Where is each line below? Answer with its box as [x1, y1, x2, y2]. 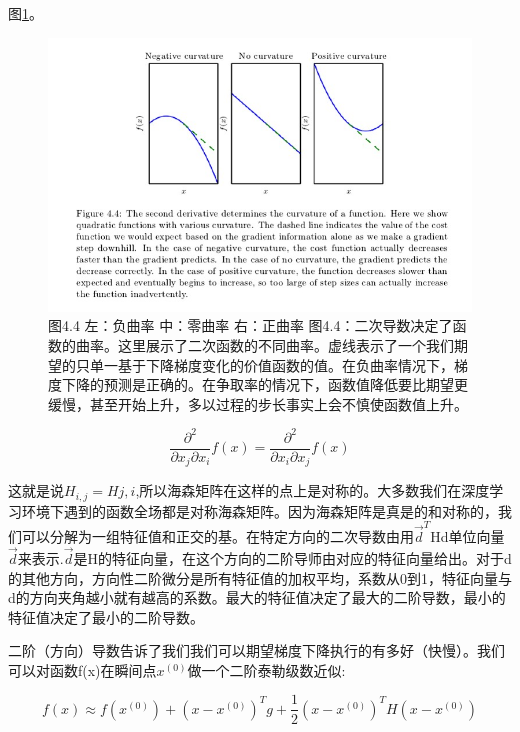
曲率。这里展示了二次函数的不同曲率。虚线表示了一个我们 [75, 334, 454, 355]
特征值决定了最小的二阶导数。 [8, 606, 204, 627]
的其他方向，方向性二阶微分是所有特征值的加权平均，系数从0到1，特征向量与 [8, 567, 512, 588]
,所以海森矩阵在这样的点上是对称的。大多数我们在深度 [135, 480, 490, 501]
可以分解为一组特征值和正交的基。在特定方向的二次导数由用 [21, 526, 414, 547]
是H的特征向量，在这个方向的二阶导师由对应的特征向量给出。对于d [73, 547, 512, 568]
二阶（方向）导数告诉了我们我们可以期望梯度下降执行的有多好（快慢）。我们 [8, 640, 505, 661]
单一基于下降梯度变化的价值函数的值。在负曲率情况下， [89, 354, 454, 375]
